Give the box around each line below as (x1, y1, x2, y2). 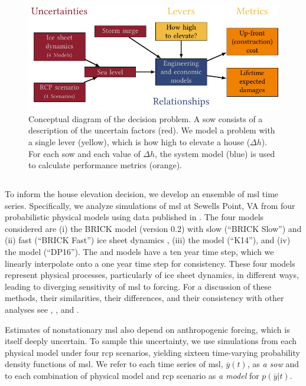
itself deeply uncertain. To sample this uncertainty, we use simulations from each (5, 335, 297, 347)
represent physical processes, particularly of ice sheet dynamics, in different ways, (5, 269, 299, 281)
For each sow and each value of (28, 147, 141, 159)
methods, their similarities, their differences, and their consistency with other (5, 292, 284, 304)
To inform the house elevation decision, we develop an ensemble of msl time (5, 188, 279, 200)
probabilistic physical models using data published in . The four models (5, 211, 264, 223)
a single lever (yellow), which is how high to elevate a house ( (28, 135, 250, 148)
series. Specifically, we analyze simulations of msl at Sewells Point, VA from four (5, 199, 295, 211)
